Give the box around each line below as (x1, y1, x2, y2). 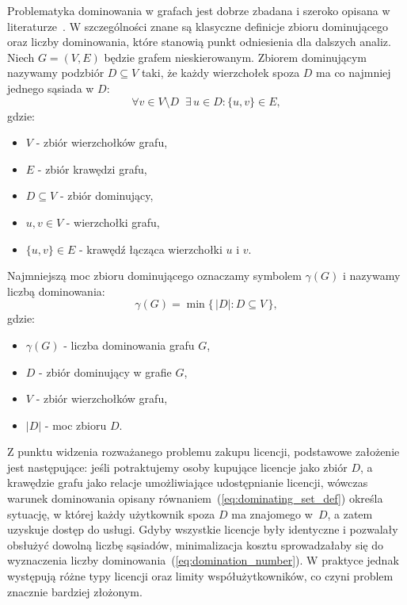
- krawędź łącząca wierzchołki (78, 240, 223, 257)
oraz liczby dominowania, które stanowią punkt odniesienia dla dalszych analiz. (7, 33, 391, 50)
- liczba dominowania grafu (63, 336, 195, 353)
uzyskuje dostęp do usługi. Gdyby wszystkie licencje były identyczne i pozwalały (7, 521, 398, 538)
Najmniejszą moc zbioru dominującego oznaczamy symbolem (7, 267, 302, 284)
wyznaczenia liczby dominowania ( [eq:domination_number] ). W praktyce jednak (7, 552, 399, 569)
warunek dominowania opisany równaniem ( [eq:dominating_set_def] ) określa (7, 490, 383, 507)
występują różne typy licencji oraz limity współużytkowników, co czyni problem (7, 568, 394, 584)
